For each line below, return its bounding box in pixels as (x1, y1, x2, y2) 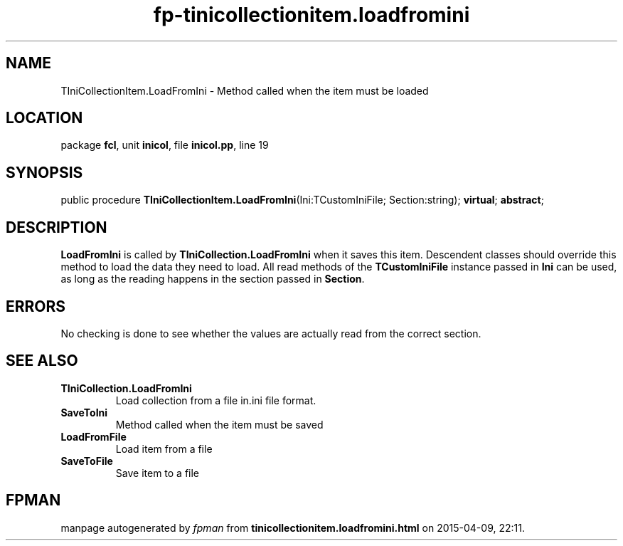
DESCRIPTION (6, 218, 107, 236)
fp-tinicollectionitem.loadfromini (153, 3, 470, 27)
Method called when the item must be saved (115, 418, 324, 431)
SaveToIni (60, 406, 108, 419)
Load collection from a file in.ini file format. (115, 394, 316, 406)
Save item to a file (115, 466, 200, 479)
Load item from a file (115, 442, 213, 455)
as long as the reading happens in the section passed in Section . (60, 273, 365, 285)
